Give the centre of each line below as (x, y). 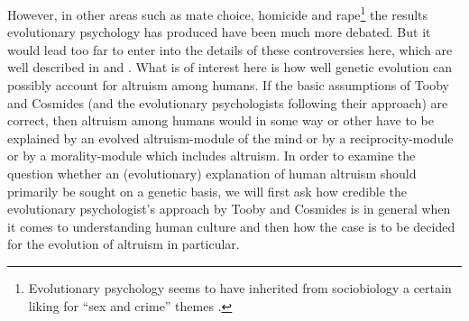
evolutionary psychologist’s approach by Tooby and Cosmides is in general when (229, 209)
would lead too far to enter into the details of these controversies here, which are (230, 49)
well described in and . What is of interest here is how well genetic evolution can (230, 67)
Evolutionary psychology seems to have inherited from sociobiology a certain (240, 287)
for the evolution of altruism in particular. (124, 244)
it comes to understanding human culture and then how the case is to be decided (231, 226)
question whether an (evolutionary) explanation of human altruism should (212, 173)
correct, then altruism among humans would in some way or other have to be (221, 120)
